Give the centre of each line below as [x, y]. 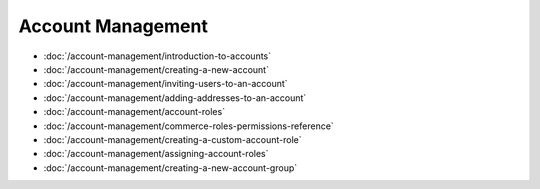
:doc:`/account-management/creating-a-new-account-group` [170, 167]
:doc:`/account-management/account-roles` [134, 112]
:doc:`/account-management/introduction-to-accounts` [157, 56]
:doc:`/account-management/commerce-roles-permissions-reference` [188, 126]
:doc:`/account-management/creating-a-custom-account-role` [172, 139]
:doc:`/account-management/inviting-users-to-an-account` [166, 84]
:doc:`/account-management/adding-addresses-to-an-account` [175, 97]
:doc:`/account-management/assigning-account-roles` [156, 154]
